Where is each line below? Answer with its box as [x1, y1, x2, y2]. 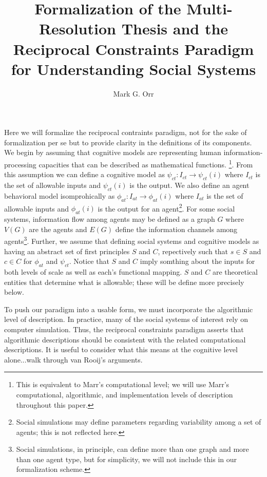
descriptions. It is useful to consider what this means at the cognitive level [4, 344, 238, 355]
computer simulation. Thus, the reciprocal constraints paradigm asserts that [4, 323, 244, 334]
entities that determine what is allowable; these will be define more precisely [4, 276, 244, 287]
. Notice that [69, 256, 109, 266]
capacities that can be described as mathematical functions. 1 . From [39, 158, 253, 169]
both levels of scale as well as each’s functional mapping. [4, 266, 182, 277]
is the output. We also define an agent [129, 180, 250, 190]
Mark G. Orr [113, 88, 154, 99]
